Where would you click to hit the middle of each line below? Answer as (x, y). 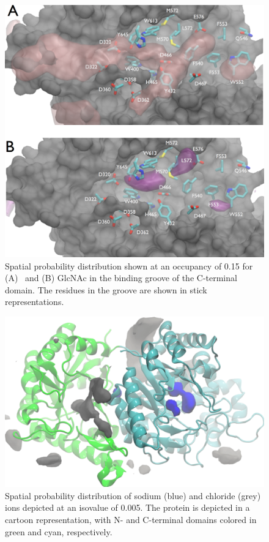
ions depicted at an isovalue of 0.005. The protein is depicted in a (127, 507)
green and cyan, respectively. (59, 531)
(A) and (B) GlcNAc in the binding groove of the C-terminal (121, 278)
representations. (35, 302)
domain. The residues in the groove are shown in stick (106, 289)
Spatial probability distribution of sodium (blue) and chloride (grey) (133, 495)
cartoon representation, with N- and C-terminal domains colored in (131, 519)
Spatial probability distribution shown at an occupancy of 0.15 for (129, 265)
